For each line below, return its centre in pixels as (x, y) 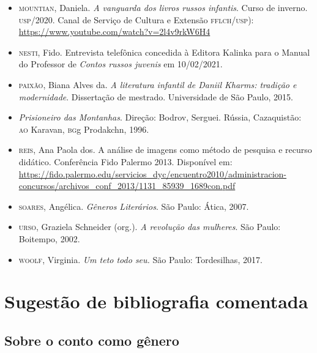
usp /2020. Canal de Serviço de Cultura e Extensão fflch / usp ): (136, 19)
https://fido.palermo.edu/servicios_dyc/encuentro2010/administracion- (153, 173)
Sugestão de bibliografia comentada (156, 301)
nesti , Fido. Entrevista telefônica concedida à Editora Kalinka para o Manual (164, 52)
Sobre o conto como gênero (92, 340)
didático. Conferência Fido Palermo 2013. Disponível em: (125, 161)
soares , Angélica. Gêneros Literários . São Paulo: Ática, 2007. (134, 206)
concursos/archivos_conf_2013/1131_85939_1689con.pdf (127, 186)
